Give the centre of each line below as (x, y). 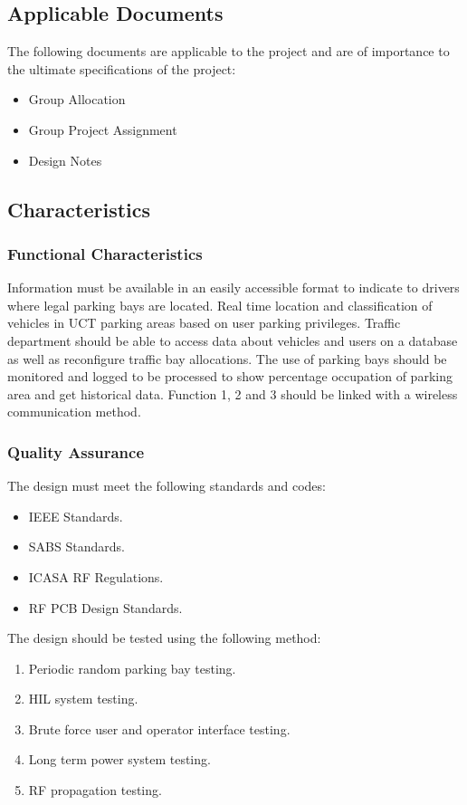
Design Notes (65, 160)
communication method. (74, 412)
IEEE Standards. (76, 516)
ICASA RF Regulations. (96, 576)
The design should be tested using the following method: (164, 638)
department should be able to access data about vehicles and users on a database (233, 340)
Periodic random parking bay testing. (132, 668)
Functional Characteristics (105, 253)
